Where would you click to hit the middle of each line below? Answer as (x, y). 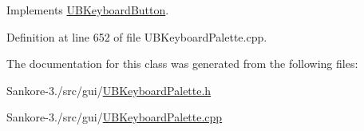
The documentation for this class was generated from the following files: (182, 64)
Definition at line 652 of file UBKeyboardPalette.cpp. (137, 36)
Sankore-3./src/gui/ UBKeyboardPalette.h (109, 90)
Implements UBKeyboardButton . (88, 10)
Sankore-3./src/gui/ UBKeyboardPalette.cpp (115, 117)
